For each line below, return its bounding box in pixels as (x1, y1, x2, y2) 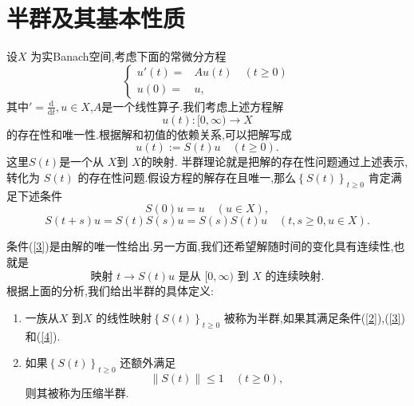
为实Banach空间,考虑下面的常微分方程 (30, 48, 227, 65)
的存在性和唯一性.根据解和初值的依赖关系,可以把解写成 (6, 125, 292, 142)
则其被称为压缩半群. (25, 384, 129, 401)
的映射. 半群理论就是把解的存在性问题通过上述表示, (140, 153, 408, 170)
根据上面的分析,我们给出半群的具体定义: (6, 282, 214, 299)
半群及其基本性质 (6, 2, 186, 34)
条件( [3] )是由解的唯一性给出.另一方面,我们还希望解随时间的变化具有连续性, (6, 238, 394, 254)
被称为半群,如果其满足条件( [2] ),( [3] (223, 309, 401, 325)
